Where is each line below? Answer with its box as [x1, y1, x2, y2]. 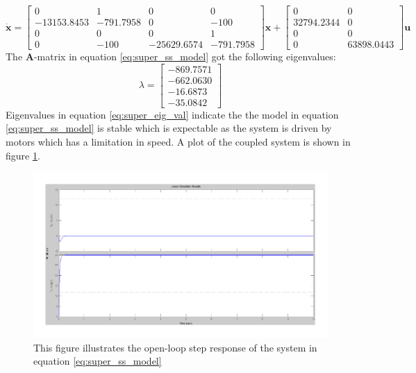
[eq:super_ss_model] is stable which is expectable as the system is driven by [6, 121, 332, 135]
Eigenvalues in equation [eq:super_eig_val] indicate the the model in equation [6, 107, 339, 121]
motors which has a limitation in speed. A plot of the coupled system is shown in [6, 135, 351, 149]
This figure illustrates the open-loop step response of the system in [33, 340, 317, 354]
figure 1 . [6, 148, 40, 162]
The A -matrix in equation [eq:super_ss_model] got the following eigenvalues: [6, 49, 336, 64]
